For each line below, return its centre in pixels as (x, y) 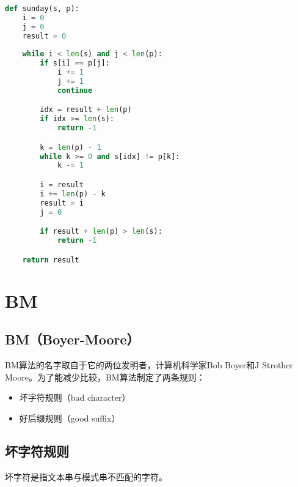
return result (51, 260)
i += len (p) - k (73, 194)
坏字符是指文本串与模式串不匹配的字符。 (86, 476)
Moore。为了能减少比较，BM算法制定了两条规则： (105, 377)
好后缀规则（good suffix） (70, 418)
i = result (62, 184)
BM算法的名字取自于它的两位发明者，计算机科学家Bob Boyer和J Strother (149, 364)
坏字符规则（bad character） (75, 397)
